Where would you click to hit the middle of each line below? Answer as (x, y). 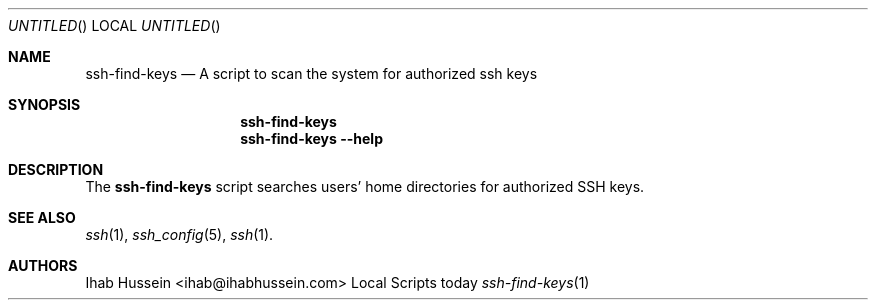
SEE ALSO (42, 217)
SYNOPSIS (44, 104)
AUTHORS (43, 265)
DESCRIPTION (56, 169)
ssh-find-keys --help (311, 138)
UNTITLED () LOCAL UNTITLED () (114, 25)
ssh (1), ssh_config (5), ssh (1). (179, 234)
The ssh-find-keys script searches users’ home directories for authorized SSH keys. (365, 186)
